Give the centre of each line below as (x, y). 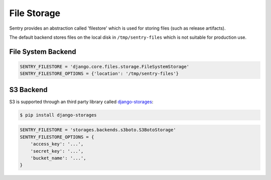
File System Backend (43, 52)
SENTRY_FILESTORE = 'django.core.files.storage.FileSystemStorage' (105, 66)
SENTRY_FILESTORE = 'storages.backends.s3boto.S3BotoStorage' (98, 130)
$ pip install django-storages (58, 115)
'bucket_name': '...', (58, 158)
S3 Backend (28, 90)
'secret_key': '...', (57, 151)
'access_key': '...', (57, 144)
